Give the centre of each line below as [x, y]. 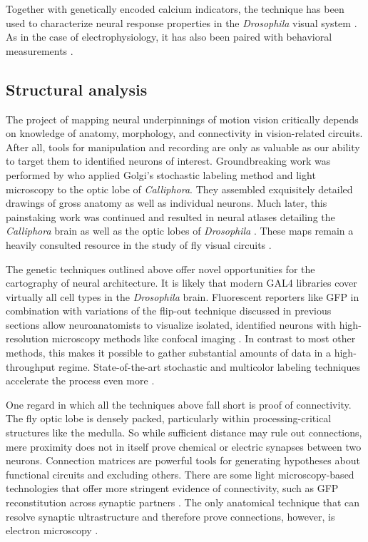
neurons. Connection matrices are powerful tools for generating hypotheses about [183, 460]
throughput [31, 366]
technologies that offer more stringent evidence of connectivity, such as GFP [172, 488]
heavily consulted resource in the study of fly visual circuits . [139, 244]
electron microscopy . [52, 530]
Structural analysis [77, 89]
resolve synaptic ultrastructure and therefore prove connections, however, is [170, 516]
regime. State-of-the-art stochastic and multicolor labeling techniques [209, 366]
